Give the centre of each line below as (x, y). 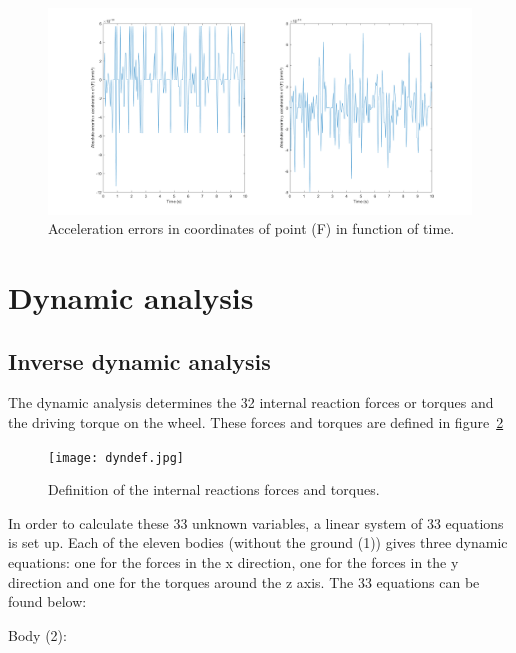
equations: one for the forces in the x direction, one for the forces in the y (233, 562)
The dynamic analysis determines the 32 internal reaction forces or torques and (251, 402)
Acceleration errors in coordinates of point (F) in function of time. (251, 228)
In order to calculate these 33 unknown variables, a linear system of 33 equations (256, 522)
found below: (47, 601)
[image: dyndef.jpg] (116, 457)
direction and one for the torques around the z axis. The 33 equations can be (244, 581)
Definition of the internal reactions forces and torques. (214, 489)
